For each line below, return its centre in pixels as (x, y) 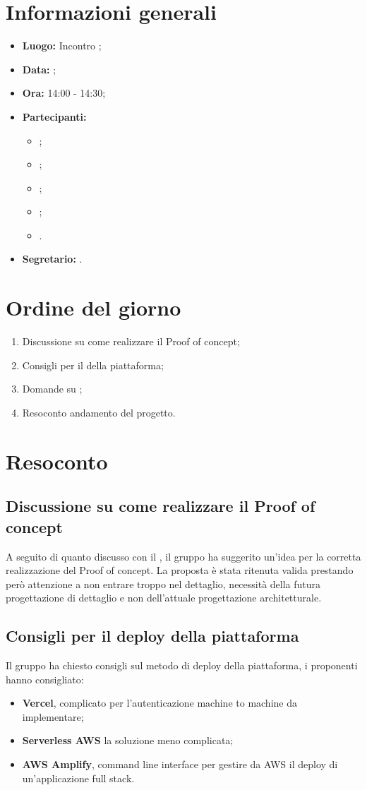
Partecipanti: (54, 116)
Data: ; (39, 69)
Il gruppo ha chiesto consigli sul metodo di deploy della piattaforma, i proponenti (182, 665)
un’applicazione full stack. (78, 778)
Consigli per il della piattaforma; (93, 365)
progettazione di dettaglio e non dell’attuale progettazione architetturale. (164, 598)
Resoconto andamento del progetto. (99, 412)
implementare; (53, 716)
